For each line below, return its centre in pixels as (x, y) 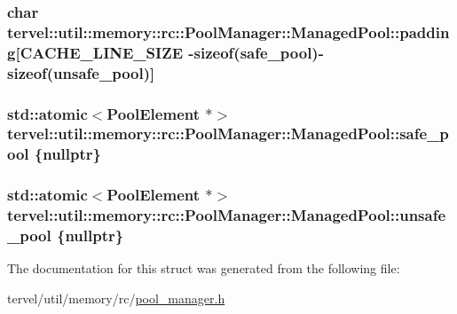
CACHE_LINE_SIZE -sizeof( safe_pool (166, 52)
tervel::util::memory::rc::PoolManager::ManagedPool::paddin (228, 31)
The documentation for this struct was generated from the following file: (204, 268)
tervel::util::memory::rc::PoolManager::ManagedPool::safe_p (228, 133)
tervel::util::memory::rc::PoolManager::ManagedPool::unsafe (227, 215)
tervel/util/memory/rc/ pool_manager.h (116, 298)
